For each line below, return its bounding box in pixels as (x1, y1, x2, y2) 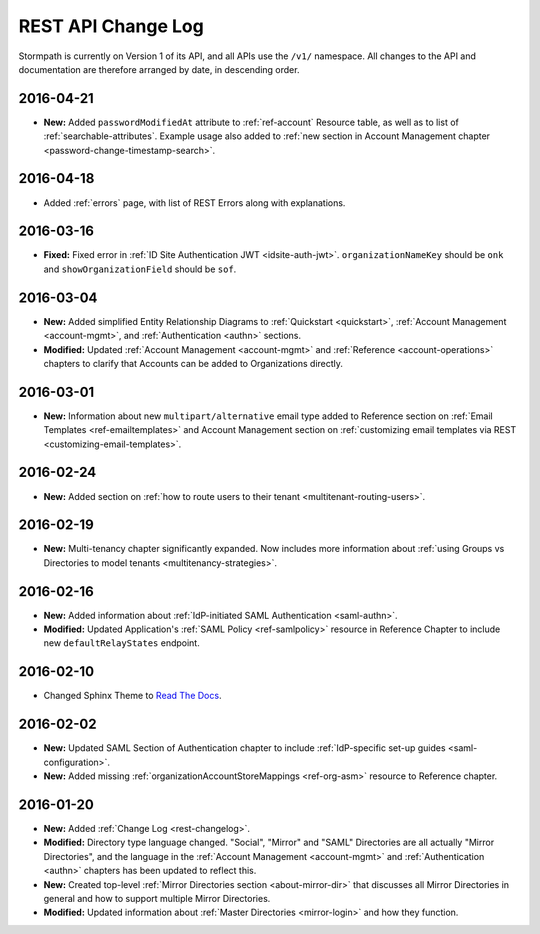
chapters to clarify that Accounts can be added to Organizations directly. (43, 357, 344, 369)
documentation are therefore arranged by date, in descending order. (18, 63, 300, 75)
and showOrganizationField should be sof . (43, 263, 237, 275)
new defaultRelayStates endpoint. (43, 637, 200, 649)
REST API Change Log (18, 15, 204, 37)
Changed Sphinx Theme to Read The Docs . (43, 690, 222, 702)
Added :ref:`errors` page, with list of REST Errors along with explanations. (43, 196, 346, 209)
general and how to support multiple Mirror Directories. (43, 892, 271, 904)
